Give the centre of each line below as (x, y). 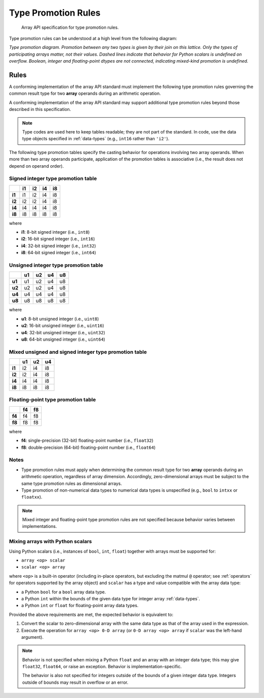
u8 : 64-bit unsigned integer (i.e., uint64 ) (63, 339)
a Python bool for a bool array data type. (64, 592)
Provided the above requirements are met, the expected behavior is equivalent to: (91, 614)
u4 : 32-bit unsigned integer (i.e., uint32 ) (63, 332)
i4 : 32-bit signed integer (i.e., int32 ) (59, 246)
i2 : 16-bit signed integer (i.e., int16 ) (58, 239)
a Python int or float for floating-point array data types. (80, 606)
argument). (33, 637)
